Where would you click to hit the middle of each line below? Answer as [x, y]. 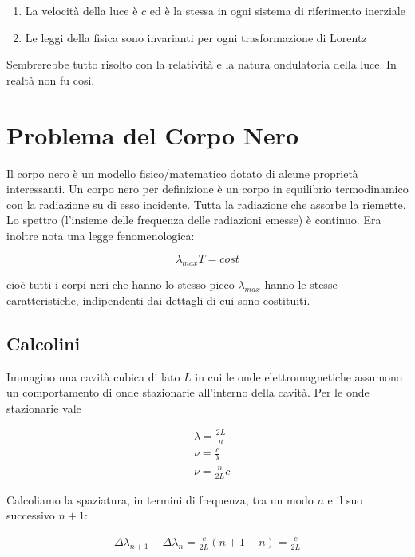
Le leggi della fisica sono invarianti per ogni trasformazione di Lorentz [196, 37]
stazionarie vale [44, 407]
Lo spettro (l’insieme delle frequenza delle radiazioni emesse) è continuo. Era [194, 220]
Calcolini [43, 343]
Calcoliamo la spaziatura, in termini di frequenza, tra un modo [160, 499]
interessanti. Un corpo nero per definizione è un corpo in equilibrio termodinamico [207, 189]
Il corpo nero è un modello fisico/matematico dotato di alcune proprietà [182, 173]
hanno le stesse [301, 284]
